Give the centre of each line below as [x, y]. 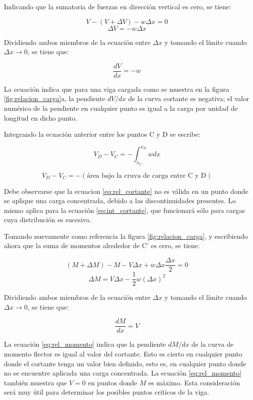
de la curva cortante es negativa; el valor [189, 98]
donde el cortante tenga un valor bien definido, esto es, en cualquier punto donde [125, 363]
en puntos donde [112, 382]
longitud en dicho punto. [41, 117]
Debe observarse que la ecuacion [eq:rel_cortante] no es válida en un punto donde [126, 191]
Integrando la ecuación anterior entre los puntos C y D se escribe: [102, 134]
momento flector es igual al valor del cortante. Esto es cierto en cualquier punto [123, 354]
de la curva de [213, 344]
